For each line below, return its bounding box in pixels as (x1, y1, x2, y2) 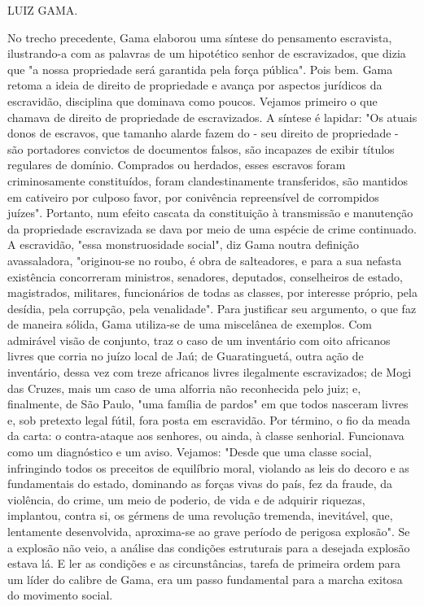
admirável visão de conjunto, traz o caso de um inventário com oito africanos (7, 331, 391, 348)
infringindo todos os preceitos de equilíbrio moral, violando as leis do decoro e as (7, 459, 409, 476)
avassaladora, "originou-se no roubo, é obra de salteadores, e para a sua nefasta (7, 251, 402, 268)
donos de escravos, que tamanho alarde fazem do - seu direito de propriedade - (7, 124, 399, 142)
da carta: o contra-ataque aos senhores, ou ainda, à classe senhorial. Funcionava (7, 427, 404, 444)
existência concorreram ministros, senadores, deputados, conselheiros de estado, (7, 268, 403, 285)
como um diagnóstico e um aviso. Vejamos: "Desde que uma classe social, (7, 443, 372, 460)
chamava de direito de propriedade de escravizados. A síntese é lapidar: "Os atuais (7, 108, 417, 125)
